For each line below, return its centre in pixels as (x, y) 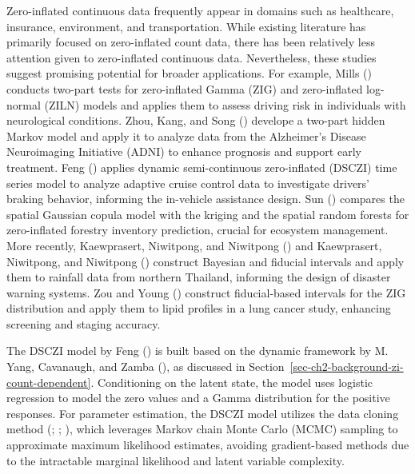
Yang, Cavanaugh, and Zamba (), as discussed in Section (146, 366)
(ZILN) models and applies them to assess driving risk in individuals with (225, 104)
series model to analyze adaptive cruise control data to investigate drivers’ (188, 183)
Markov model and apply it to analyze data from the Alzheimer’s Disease (186, 135)
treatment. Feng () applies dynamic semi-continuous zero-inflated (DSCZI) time (202, 167)
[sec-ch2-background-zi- (347, 366)
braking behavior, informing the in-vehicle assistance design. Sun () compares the (206, 199)
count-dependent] (49, 382)
